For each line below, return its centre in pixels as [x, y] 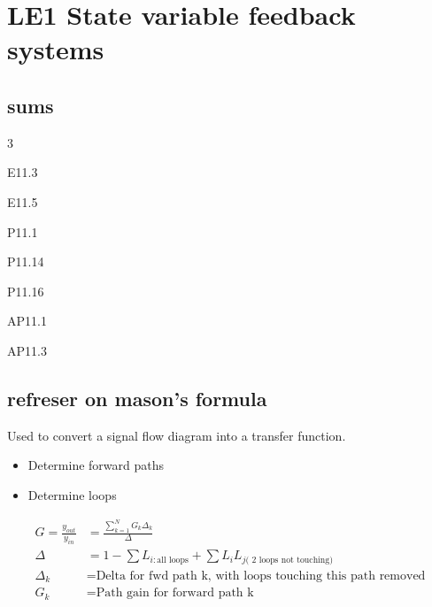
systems [56, 49]
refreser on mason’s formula [137, 398]
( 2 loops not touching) [289, 560]
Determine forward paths [96, 465]
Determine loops [72, 494]
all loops [173, 560]
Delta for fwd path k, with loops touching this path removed [261, 576]
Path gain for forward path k [175, 593]
